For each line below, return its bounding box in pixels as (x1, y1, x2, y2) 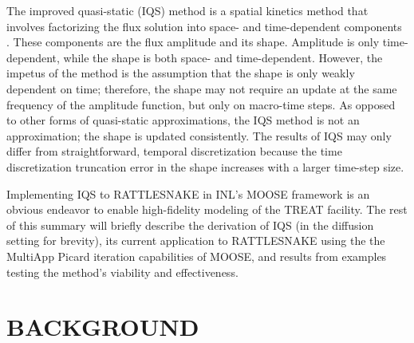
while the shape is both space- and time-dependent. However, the (63, 49, 383, 65)
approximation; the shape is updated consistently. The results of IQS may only (6, 127, 392, 144)
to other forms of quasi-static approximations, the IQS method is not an (6, 112, 360, 128)
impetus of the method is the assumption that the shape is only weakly (6, 65, 355, 81)
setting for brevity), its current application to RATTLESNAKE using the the (6, 232, 385, 249)
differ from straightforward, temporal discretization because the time (6, 143, 342, 160)
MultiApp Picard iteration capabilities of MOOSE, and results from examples (6, 247, 387, 264)
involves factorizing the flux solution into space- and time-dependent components (6, 18, 402, 34)
